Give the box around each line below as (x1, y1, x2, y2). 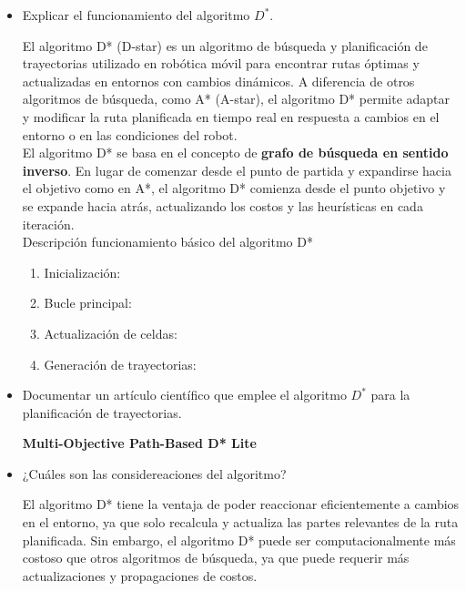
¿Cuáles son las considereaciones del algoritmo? (22, 464, 287, 483)
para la (370, 385, 410, 404)
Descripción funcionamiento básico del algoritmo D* (22, 232, 313, 251)
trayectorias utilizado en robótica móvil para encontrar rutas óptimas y (22, 54, 420, 73)
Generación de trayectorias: (44, 354, 197, 373)
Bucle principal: (44, 293, 132, 312)
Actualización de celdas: (44, 323, 177, 342)
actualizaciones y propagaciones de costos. (22, 566, 258, 585)
